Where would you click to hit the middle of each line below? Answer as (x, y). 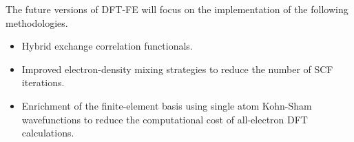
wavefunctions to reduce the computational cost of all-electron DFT (165, 119)
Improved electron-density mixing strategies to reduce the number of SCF (177, 69)
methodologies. (37, 22)
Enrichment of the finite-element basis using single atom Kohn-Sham (167, 105)
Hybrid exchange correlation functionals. (107, 46)
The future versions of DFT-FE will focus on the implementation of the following (177, 9)
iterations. (43, 82)
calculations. (48, 133)
